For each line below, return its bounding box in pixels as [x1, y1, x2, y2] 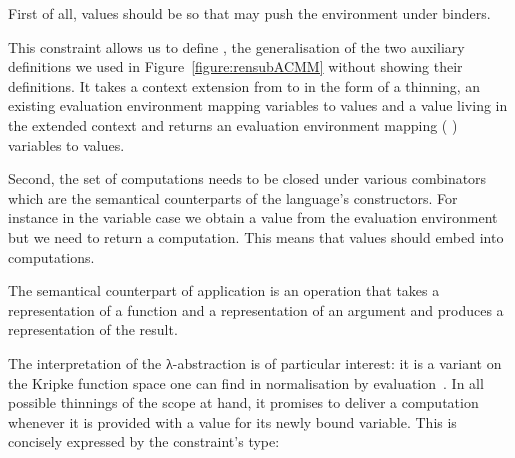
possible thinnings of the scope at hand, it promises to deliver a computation [8, 392, 479, 413]
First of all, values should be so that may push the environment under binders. [8, 3, 491, 23]
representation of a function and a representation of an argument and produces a [8, 299, 504, 320]
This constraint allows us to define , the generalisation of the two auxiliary [8, 36, 465, 57]
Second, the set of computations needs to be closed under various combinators [8, 168, 487, 189]
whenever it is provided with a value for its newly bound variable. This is [8, 411, 457, 432]
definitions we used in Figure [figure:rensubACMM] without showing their [8, 56, 463, 77]
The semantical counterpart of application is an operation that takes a [8, 280, 440, 301]
